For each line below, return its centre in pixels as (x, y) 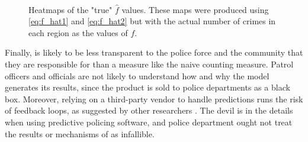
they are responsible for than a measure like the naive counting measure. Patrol (149, 64)
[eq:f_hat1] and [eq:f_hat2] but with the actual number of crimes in (152, 21)
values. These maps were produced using (195, 9)
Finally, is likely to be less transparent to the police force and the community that (154, 52)
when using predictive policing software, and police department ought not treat (149, 122)
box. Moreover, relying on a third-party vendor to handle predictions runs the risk (154, 99)
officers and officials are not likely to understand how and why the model (137, 75)
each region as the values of (78, 32)
